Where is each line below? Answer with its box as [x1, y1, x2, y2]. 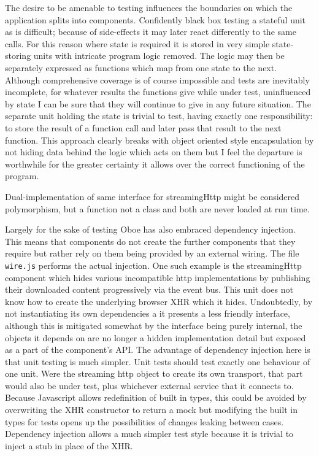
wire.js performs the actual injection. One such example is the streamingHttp [5, 258, 302, 271]
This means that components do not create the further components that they [5, 234, 296, 247]
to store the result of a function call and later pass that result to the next [5, 121, 282, 134]
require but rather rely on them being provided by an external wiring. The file [5, 247, 299, 260]
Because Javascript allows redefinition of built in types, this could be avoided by [5, 391, 307, 404]
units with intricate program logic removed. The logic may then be [33, 49, 285, 62]
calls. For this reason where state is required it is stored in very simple [5, 37, 270, 50]
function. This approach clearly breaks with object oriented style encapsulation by [5, 133, 314, 146]
